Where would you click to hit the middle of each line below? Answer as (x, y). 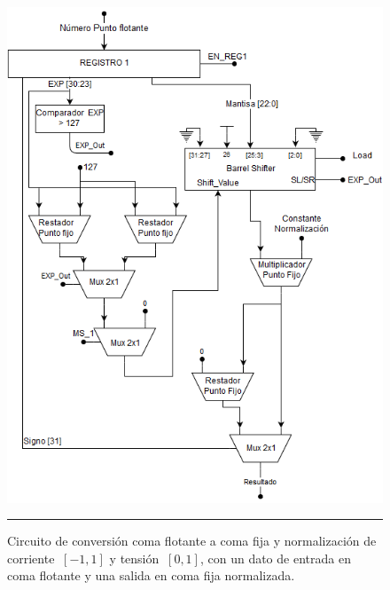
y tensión (134, 558)
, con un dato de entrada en (275, 558)
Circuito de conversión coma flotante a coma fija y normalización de (192, 541)
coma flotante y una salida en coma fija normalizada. (151, 575)
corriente (31, 558)
